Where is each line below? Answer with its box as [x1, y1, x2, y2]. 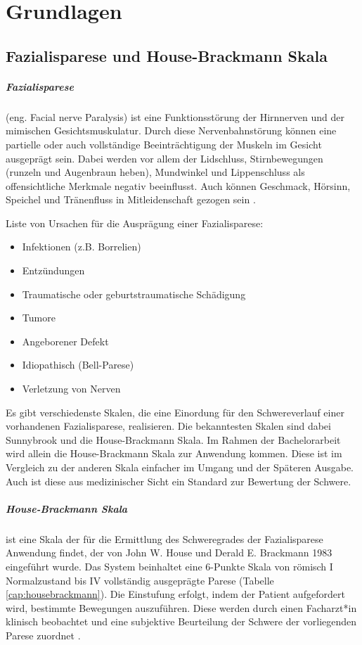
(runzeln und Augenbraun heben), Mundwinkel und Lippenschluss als [6, 165, 305, 179]
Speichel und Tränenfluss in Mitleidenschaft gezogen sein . [6, 192, 256, 207]
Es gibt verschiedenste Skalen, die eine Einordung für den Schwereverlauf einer [6, 404, 344, 419]
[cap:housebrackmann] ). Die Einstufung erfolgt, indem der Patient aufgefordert [6, 587, 345, 601]
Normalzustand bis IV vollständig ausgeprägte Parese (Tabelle [6, 573, 274, 587]
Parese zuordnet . [6, 627, 81, 642]
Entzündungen [22, 263, 85, 278]
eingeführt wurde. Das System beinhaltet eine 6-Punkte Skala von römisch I [6, 558, 333, 573]
